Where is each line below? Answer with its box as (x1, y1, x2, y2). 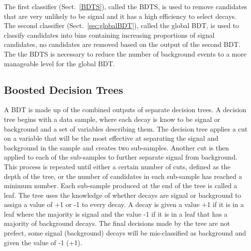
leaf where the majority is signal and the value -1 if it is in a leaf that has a (4, 208, 228, 219)
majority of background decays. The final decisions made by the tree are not (4, 218, 230, 228)
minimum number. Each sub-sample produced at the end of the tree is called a (4, 180, 237, 191)
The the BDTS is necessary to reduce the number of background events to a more (4, 48, 247, 59)
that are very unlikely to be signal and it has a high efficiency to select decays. (4, 11, 237, 21)
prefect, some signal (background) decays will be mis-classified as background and (4, 228, 246, 238)
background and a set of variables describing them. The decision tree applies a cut (4, 123, 248, 133)
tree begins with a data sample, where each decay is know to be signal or (4, 114, 221, 124)
